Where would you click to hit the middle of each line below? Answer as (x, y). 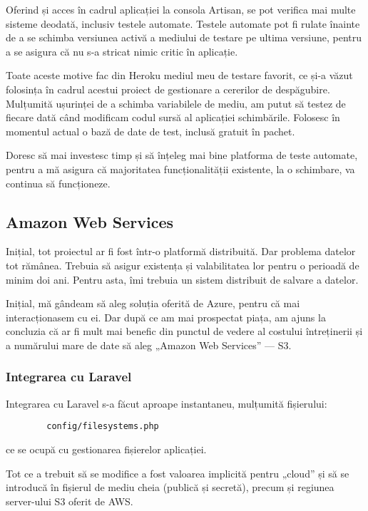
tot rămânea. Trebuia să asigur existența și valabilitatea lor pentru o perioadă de (183, 265)
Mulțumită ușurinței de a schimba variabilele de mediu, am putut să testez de (176, 103)
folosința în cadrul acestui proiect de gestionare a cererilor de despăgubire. (168, 89)
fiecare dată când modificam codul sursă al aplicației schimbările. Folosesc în (173, 117)
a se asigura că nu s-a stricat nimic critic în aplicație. (122, 51)
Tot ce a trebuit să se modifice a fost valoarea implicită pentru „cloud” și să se (178, 473)
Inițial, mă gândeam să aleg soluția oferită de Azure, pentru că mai (153, 303)
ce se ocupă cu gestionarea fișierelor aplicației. (106, 449)
